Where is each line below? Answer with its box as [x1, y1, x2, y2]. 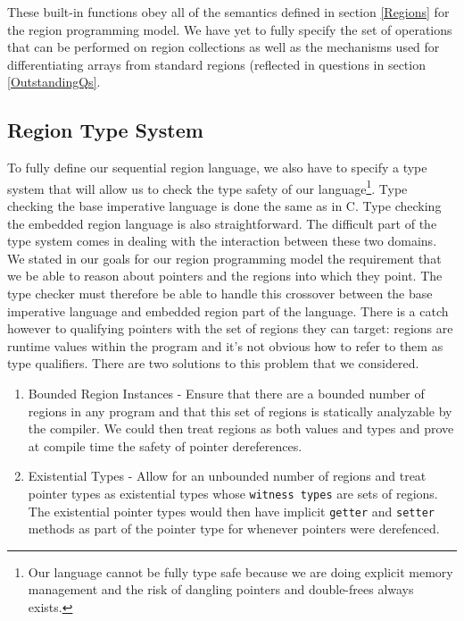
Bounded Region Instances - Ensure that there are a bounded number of [28, 383, 425, 402]
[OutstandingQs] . [7, 72, 101, 91]
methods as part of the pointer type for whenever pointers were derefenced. [28, 519, 440, 538]
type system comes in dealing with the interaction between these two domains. [7, 231, 437, 250]
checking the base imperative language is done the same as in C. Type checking [7, 197, 442, 215]
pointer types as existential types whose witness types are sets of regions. [28, 483, 438, 502]
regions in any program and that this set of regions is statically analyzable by [28, 401, 452, 420]
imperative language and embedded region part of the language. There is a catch [7, 301, 449, 320]
